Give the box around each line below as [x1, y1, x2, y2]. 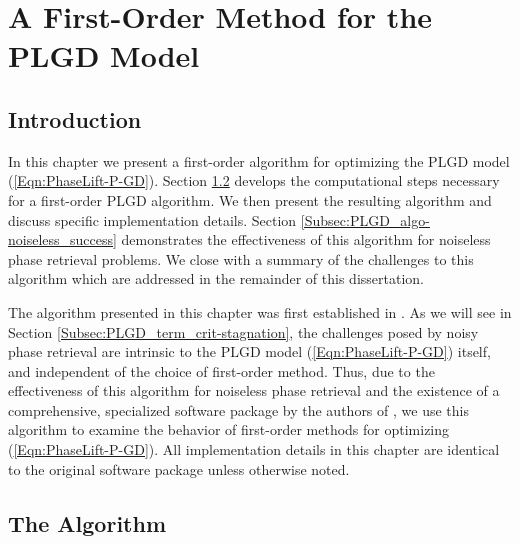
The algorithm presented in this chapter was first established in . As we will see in [8, 301, 512, 322]
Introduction [8, 103, 142, 134]
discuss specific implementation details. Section [8, 209, 297, 230]
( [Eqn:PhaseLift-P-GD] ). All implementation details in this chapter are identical [8, 439, 500, 460]
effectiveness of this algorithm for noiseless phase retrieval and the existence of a [8, 380, 500, 401]
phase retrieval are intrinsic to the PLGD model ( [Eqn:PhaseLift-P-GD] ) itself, [8, 341, 491, 362]
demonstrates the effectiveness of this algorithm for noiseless [121, 229, 491, 250]
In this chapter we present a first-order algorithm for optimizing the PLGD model [8, 150, 510, 171]
